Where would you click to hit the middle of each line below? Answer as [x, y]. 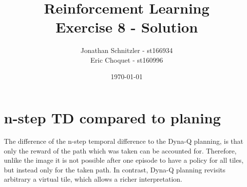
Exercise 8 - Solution [127, 27]
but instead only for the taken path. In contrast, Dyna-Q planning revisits [115, 169]
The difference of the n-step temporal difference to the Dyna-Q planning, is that [124, 141]
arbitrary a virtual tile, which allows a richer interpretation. [93, 179]
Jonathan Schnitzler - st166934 [127, 50]
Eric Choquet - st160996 [127, 59]
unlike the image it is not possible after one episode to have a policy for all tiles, [124, 160]
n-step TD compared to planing [113, 118]
